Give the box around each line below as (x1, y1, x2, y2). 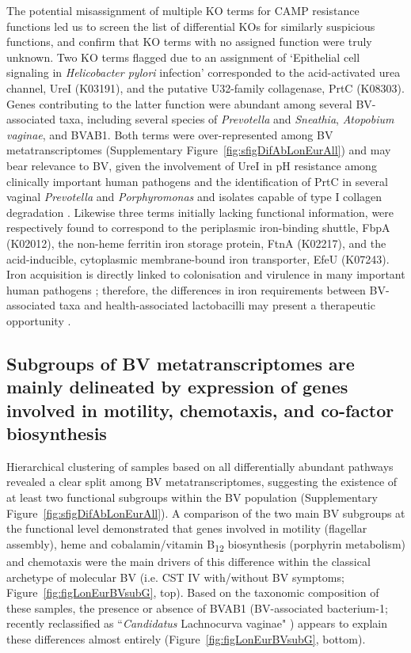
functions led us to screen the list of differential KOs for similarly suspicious (6, 17, 375, 34)
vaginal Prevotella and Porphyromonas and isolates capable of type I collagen (6, 188, 382, 205)
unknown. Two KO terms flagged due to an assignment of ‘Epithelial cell (6, 48, 360, 65)
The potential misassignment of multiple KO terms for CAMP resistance (6, 2, 360, 18)
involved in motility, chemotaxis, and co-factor (6, 397, 394, 422)
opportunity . (6, 312, 71, 328)
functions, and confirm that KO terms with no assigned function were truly (6, 33, 372, 50)
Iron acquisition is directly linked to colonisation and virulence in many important (6, 266, 405, 283)
